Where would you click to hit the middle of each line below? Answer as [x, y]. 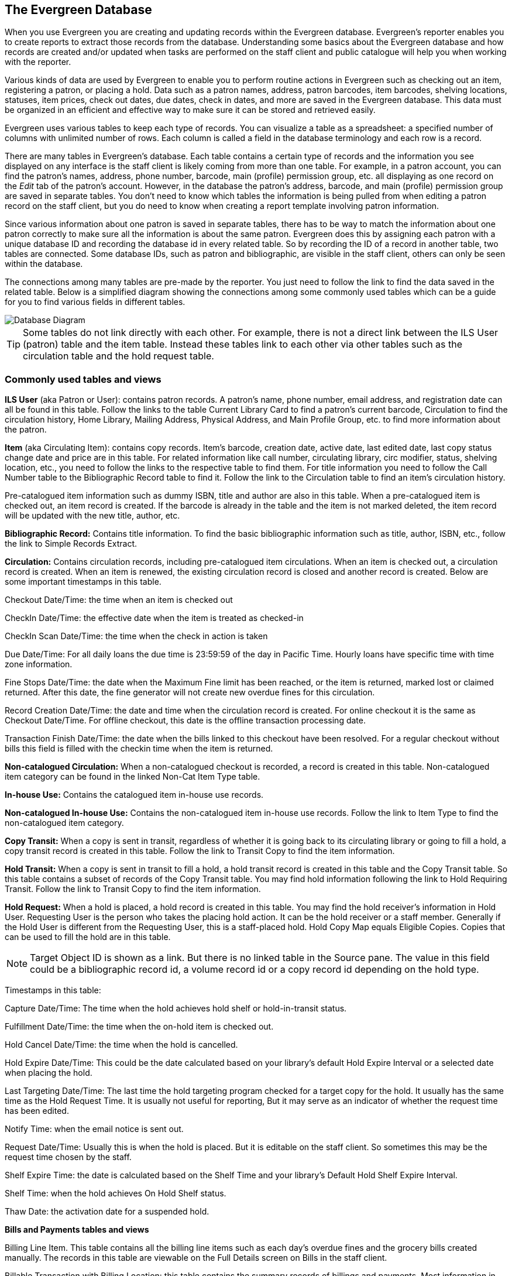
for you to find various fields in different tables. [95, 302]
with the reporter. [38, 62]
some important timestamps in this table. [83, 582]
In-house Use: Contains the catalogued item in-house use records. [134, 795]
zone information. [39, 664]
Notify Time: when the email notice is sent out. [94, 1129]
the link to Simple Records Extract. [71, 544]
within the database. [44, 264]
